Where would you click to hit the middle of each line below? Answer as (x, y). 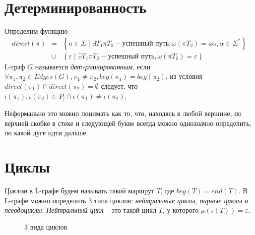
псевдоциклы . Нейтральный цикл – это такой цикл (80, 210)
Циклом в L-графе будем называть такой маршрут (79, 190)
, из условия (184, 76)
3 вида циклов (46, 226)
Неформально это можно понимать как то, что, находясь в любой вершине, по (123, 113)
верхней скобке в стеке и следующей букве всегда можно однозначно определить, (128, 123)
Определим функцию (36, 31)
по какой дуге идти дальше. (46, 133)
